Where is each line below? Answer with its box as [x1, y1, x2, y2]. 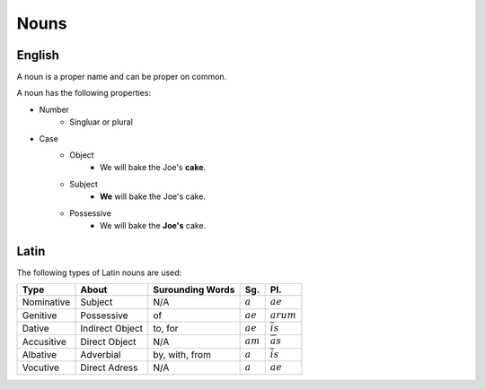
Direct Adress [80, 361, 138, 374]
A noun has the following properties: [16, 88, 152, 99]
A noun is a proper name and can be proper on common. [16, 72, 227, 82]
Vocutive [22, 361, 60, 374]
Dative [22, 323, 49, 335]
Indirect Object [80, 323, 144, 335]
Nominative [22, 296, 71, 308]
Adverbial [80, 349, 121, 361]
